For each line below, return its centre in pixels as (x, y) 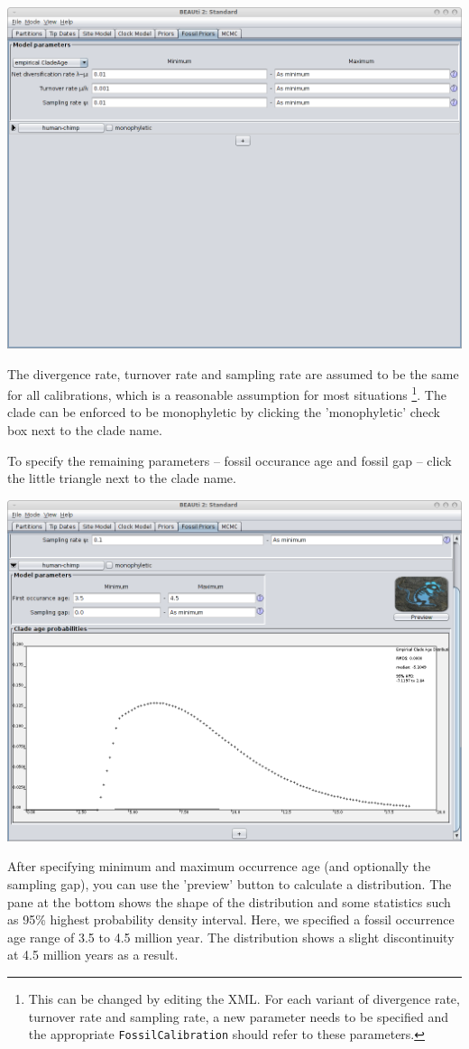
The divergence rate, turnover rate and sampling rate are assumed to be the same (233, 373)
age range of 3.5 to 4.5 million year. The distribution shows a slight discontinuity (231, 937)
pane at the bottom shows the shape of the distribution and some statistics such (229, 901)
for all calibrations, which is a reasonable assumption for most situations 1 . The (227, 393)
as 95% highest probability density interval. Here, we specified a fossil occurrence (231, 919)
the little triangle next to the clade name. (122, 478)
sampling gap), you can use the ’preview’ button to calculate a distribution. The (230, 884)
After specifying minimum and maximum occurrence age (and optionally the (219, 866)
